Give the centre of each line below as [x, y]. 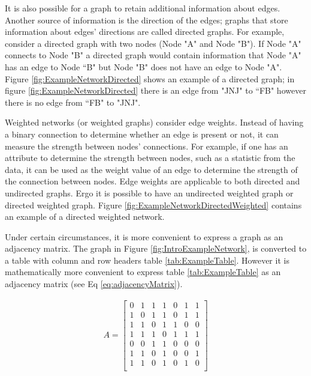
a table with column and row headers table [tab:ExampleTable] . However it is [147, 260]
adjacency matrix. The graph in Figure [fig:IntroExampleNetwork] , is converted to [156, 248]
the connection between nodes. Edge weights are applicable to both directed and [153, 181]
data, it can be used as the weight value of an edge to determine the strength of [151, 169]
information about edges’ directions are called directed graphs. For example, [145, 32]
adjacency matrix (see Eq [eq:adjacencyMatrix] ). [94, 284]
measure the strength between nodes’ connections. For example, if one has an [147, 146]
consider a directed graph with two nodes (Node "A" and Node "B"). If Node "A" [153, 43]
